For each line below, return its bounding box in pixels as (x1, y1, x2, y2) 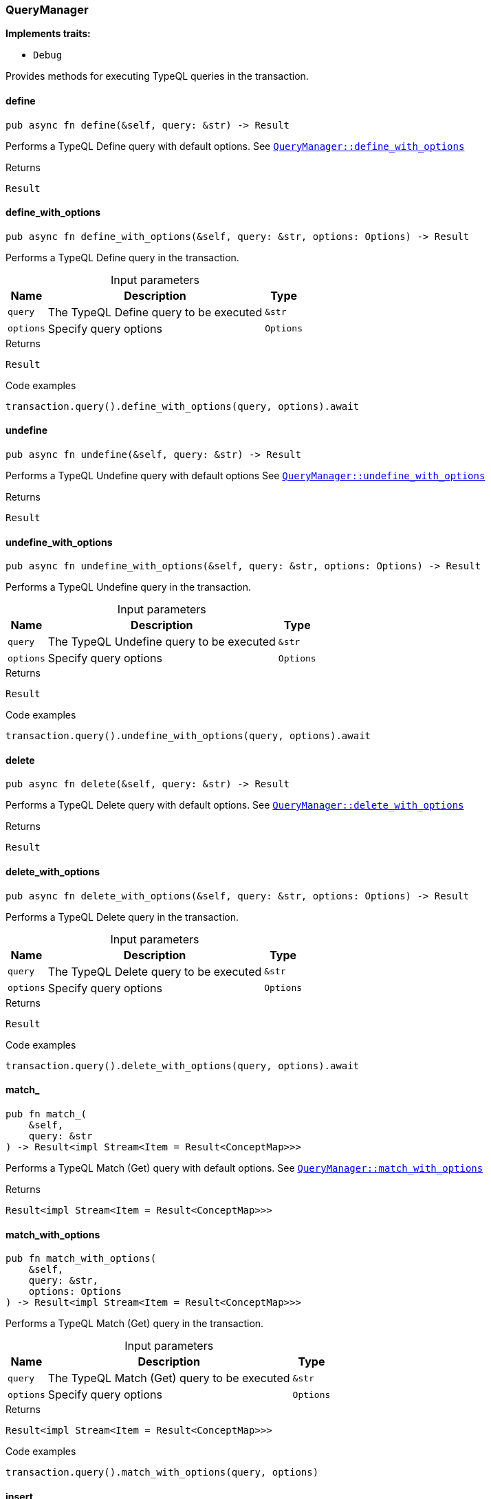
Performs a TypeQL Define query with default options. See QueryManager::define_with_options (6, 140, 465, 152)
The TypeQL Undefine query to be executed (47, 635, 276, 649)
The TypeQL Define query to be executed (47, 305, 263, 319)
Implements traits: (6, 28, 91, 40)
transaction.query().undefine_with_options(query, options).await (6, 730, 371, 742)
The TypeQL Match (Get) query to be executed (47, 1371, 290, 1386)
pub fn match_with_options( (6, 1253, 157, 1265)
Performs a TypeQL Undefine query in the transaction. (6, 581, 252, 593)
